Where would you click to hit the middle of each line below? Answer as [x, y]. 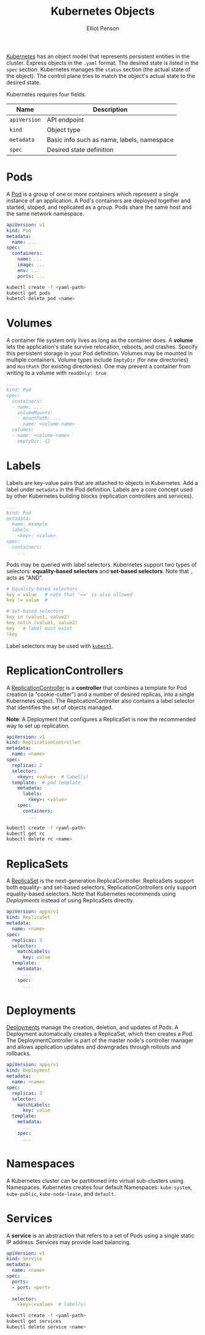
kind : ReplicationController [43, 743]
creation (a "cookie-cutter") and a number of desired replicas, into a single [100, 694]
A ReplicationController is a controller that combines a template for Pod [97, 687]
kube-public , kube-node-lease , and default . [61, 1194]
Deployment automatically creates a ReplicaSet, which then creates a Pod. [100, 1034]
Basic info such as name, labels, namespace [110, 139]
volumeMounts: [35, 412]
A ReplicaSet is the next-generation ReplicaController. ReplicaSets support [100, 881]
